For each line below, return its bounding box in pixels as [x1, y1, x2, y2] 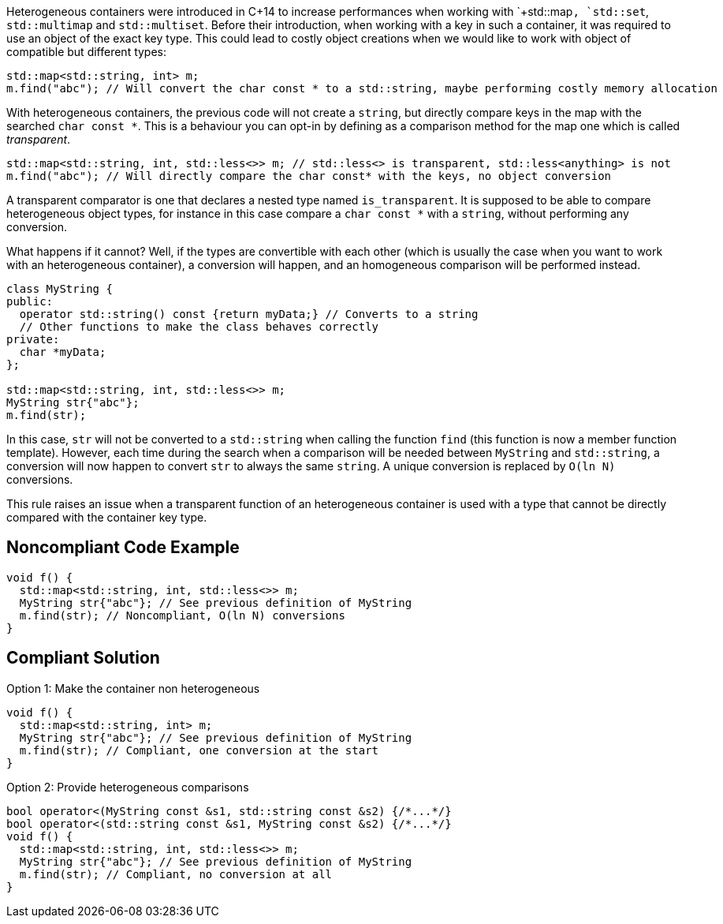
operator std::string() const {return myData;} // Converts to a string [19, 308, 479, 320]
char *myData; [19, 346, 106, 358]
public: [6, 295, 54, 308]
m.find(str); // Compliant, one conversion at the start [19, 743, 379, 757]
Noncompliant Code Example [6, 537, 240, 558]
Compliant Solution [6, 648, 160, 668]
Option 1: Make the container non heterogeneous [6, 681, 260, 695]
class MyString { [6, 282, 113, 295]
